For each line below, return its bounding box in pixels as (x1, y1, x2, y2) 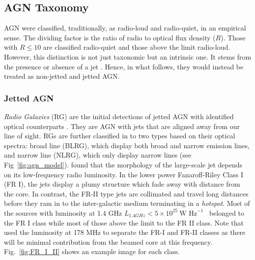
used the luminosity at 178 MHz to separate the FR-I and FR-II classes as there (4, 227, 246, 237)
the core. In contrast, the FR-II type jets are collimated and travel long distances (4, 188, 249, 198)
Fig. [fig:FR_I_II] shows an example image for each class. (4, 246, 180, 257)
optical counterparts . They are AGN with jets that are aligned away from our (4, 121, 240, 131)
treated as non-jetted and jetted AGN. (4, 71, 120, 81)
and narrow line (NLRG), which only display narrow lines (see (4, 150, 192, 160)
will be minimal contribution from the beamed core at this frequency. (4, 236, 213, 247)
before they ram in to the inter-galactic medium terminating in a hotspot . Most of (4, 198, 250, 208)
